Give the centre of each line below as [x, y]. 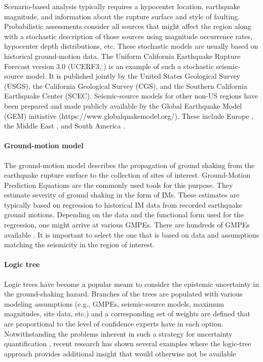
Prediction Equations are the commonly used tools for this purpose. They [119, 185]
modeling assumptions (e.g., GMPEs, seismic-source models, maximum [114, 303]
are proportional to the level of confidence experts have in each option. [114, 324]
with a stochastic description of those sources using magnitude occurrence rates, [128, 36]
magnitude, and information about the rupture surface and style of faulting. [122, 16]
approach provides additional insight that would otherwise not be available [120, 353]
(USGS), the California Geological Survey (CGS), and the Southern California [126, 86]
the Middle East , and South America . [65, 126]
